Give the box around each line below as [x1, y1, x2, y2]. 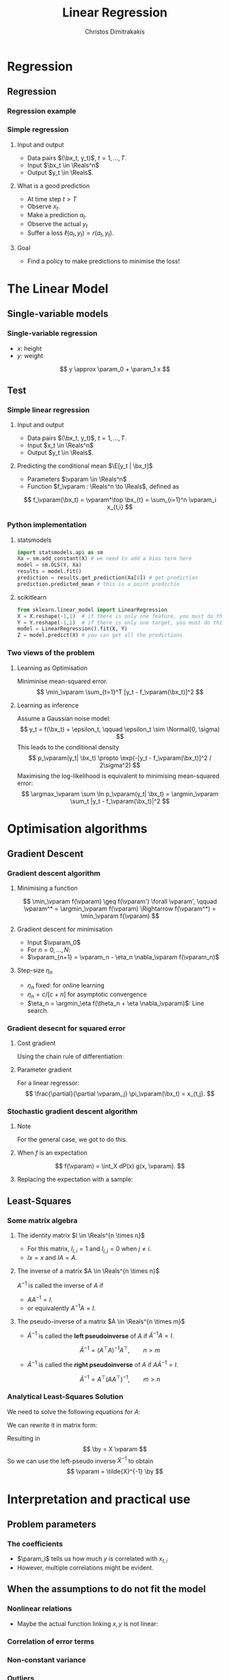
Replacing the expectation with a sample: [16, 1175, 133, 1183]
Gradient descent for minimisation [16, 925, 113, 933]
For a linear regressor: [16, 1079, 80, 1087]
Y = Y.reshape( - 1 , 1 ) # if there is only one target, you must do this [16, 619, 226, 626]
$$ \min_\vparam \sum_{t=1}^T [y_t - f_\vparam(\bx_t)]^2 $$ [36, 687, 204, 696]
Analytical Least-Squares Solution [7, 1392, 124, 1402]
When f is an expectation [16, 1149, 87, 1157]
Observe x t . [27, 202, 60, 212]
